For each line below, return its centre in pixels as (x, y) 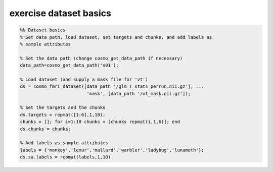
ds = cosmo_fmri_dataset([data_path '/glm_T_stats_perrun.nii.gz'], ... (112, 87)
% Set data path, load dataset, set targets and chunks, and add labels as (116, 37)
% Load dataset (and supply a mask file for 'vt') (84, 79)
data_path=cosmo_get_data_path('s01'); (69, 65)
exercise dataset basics (60, 13)
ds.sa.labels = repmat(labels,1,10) (65, 157)
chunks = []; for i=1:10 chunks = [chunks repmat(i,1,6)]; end (100, 122)
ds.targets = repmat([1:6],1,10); (63, 114)
